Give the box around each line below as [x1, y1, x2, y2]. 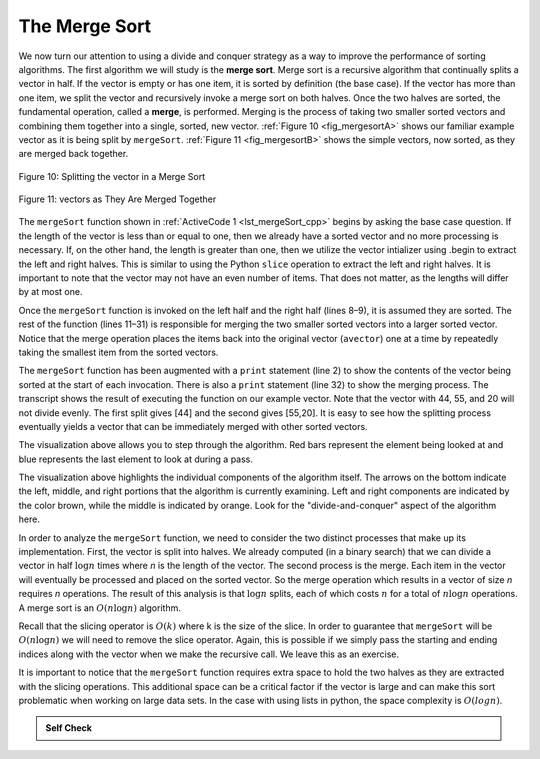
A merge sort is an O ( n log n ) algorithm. [18, 601, 182, 614]
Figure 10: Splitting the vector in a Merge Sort [18, 170, 205, 182]
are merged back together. [18, 148, 129, 160]
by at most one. [18, 286, 83, 298]
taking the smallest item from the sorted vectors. [18, 346, 219, 358]
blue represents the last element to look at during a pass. [18, 453, 254, 465]
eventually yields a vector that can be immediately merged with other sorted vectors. [18, 420, 369, 432]
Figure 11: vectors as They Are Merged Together [18, 193, 217, 205]
